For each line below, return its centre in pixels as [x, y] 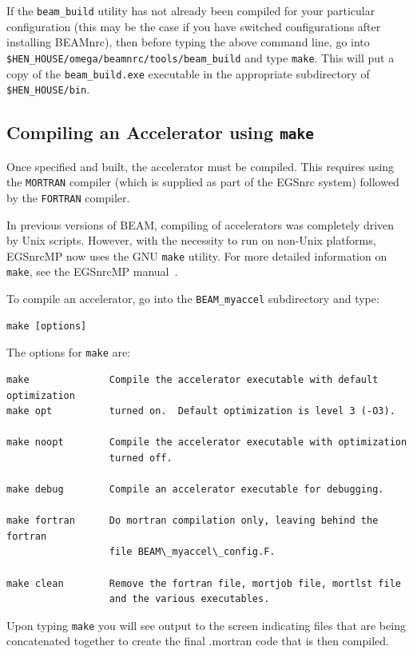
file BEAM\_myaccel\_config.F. [192, 552]
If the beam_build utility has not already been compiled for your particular [191, 10]
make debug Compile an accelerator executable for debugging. [195, 490]
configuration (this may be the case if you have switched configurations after [194, 26]
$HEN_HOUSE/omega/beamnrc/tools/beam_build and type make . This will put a [201, 57]
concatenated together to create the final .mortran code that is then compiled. [198, 641]
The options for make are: [69, 352]
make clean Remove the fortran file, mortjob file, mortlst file [204, 583]
